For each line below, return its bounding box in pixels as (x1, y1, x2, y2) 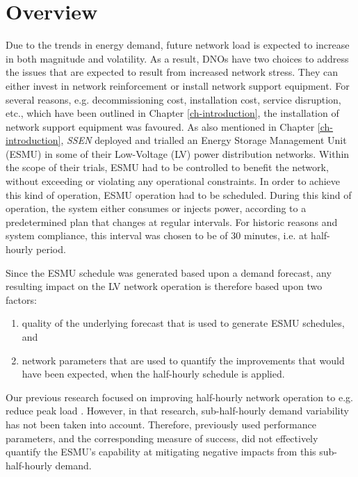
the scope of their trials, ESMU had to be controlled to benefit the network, (6, 160, 329, 175)
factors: (6, 292, 37, 307)
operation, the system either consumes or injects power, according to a (6, 201, 307, 216)
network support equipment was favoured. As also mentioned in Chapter (6, 119, 315, 134)
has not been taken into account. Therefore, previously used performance (6, 417, 316, 431)
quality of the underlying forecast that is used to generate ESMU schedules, (22, 316, 345, 330)
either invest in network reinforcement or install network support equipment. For (6, 78, 350, 92)
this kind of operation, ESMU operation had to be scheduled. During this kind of (6, 187, 352, 202)
